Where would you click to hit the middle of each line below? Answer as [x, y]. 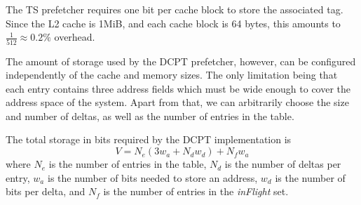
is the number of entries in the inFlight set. [196, 191]
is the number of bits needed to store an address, [152, 177]
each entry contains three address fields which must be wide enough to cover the [178, 88]
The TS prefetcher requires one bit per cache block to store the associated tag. [175, 9]
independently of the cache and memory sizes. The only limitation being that [172, 75]
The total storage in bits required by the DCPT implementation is [149, 139]
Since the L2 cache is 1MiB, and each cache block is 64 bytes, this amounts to [173, 23]
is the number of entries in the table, [128, 164]
